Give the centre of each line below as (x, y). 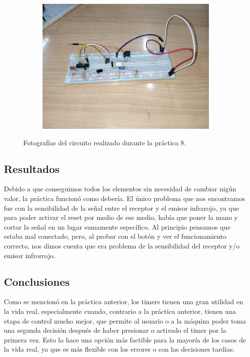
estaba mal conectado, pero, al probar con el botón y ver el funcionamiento (115, 236)
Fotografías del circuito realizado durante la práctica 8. (105, 142)
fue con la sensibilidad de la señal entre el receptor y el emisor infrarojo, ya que (122, 208)
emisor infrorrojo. (30, 255)
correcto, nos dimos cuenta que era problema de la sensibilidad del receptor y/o (122, 245)
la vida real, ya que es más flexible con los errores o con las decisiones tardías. (119, 349)
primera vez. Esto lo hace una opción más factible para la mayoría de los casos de (125, 339)
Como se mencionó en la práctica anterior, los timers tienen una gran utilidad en (124, 302)
